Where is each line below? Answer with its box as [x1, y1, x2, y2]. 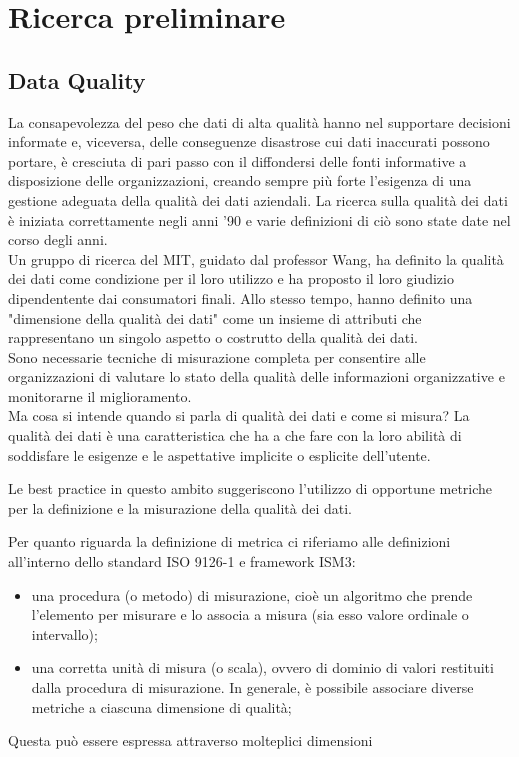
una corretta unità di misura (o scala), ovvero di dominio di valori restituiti [31, 657, 494, 678]
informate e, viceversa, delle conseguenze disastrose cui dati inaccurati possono [8, 131, 490, 152]
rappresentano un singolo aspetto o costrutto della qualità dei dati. [8, 327, 418, 348]
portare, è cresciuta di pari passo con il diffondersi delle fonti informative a [8, 150, 467, 171]
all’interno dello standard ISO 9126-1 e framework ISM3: [8, 551, 356, 572]
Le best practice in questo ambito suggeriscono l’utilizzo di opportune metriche [8, 478, 493, 499]
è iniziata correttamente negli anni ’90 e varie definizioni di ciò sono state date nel [8, 209, 511, 230]
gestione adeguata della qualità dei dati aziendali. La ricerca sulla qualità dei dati [8, 189, 508, 210]
